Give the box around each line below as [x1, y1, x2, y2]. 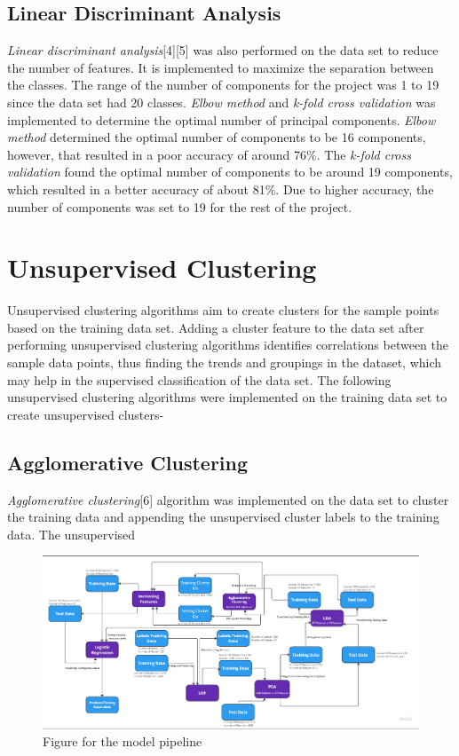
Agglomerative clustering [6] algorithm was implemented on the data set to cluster [7, 490, 449, 508]
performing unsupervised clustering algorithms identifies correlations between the [7, 335, 448, 354]
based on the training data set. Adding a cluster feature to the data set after [7, 318, 424, 336]
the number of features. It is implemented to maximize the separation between [7, 58, 434, 76]
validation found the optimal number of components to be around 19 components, [7, 162, 453, 181]
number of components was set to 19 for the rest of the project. [7, 197, 352, 216]
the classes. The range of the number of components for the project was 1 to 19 [7, 75, 439, 94]
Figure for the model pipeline [43, 732, 202, 751]
